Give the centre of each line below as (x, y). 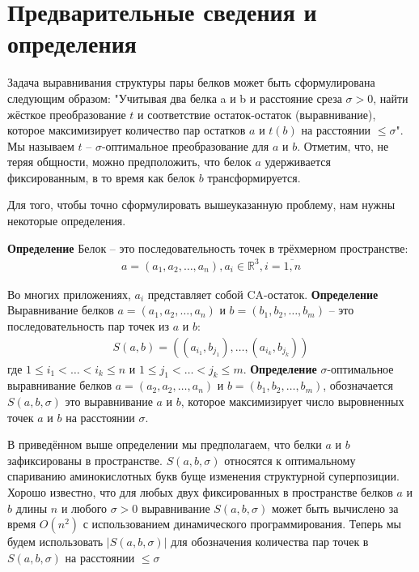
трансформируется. (254, 177)
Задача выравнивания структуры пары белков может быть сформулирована (191, 82)
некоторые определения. (67, 221)
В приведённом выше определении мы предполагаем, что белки (165, 444)
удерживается (298, 162)
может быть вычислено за (335, 508)
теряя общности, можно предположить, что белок (129, 162)
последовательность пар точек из (89, 325)
